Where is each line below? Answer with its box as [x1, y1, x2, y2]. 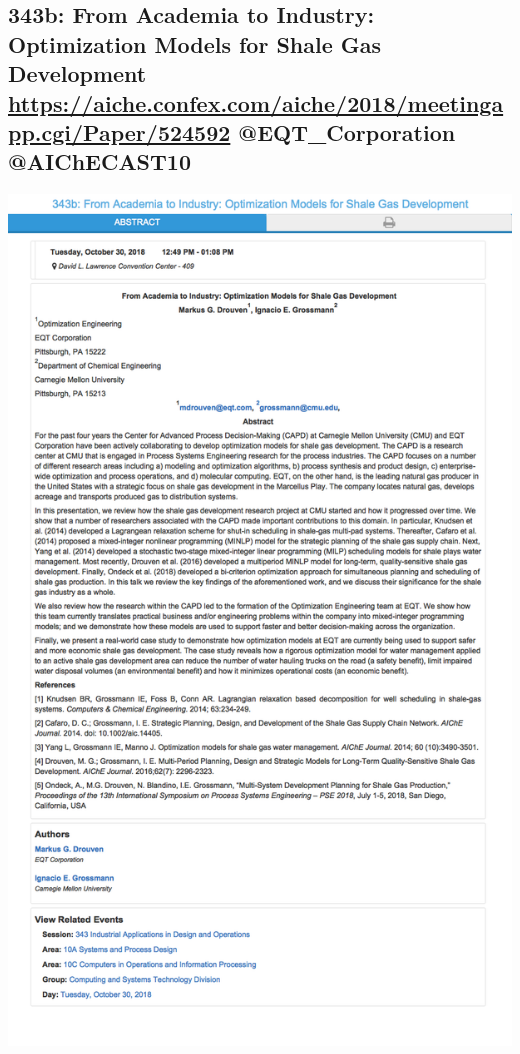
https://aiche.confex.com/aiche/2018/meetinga [8, 87, 504, 118]
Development [8, 58, 147, 89]
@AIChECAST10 [8, 146, 191, 177]
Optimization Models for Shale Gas [8, 28, 382, 59]
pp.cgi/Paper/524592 [8, 116, 231, 147]
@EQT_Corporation [238, 116, 456, 147]
